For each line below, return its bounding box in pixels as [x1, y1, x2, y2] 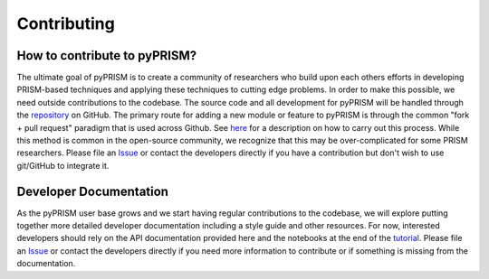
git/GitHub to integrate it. [16, 160, 110, 171]
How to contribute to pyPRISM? [16, 48, 197, 63]
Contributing [16, 14, 115, 33]
